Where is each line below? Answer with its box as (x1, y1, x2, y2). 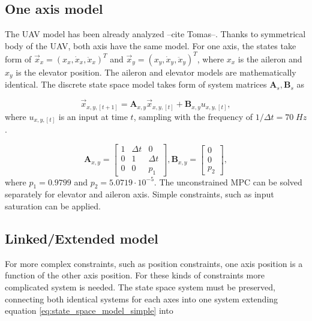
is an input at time (58, 110, 128, 122)
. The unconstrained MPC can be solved (154, 175, 302, 188)
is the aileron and (238, 52, 302, 65)
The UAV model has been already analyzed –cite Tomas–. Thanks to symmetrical (5, 28, 306, 40)
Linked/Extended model (5, 229, 158, 248)
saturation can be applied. (5, 200, 101, 212)
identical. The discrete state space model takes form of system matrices (5, 78, 267, 91)
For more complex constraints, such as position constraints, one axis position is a (5, 257, 303, 269)
